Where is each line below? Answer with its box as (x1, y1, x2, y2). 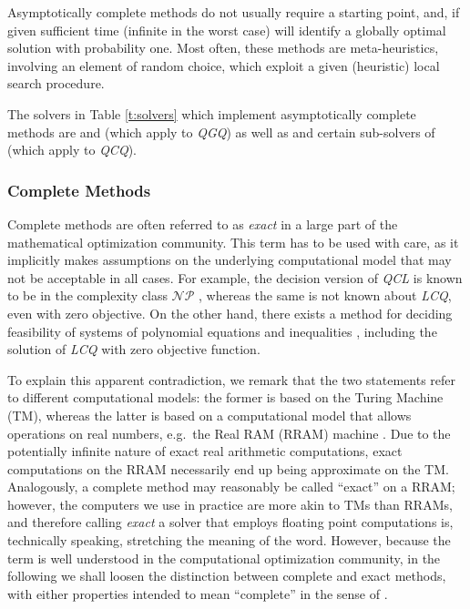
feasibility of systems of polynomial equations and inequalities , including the (7, 321, 437, 340)
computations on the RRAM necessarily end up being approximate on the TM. (7, 459, 449, 478)
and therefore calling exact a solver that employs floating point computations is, (7, 513, 454, 532)
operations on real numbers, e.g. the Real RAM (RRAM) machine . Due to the (7, 423, 451, 442)
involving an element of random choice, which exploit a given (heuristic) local (7, 56, 440, 75)
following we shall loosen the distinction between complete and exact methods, (7, 566, 446, 585)
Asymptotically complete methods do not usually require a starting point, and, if (7, 3, 460, 21)
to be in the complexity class (7, 286, 168, 305)
